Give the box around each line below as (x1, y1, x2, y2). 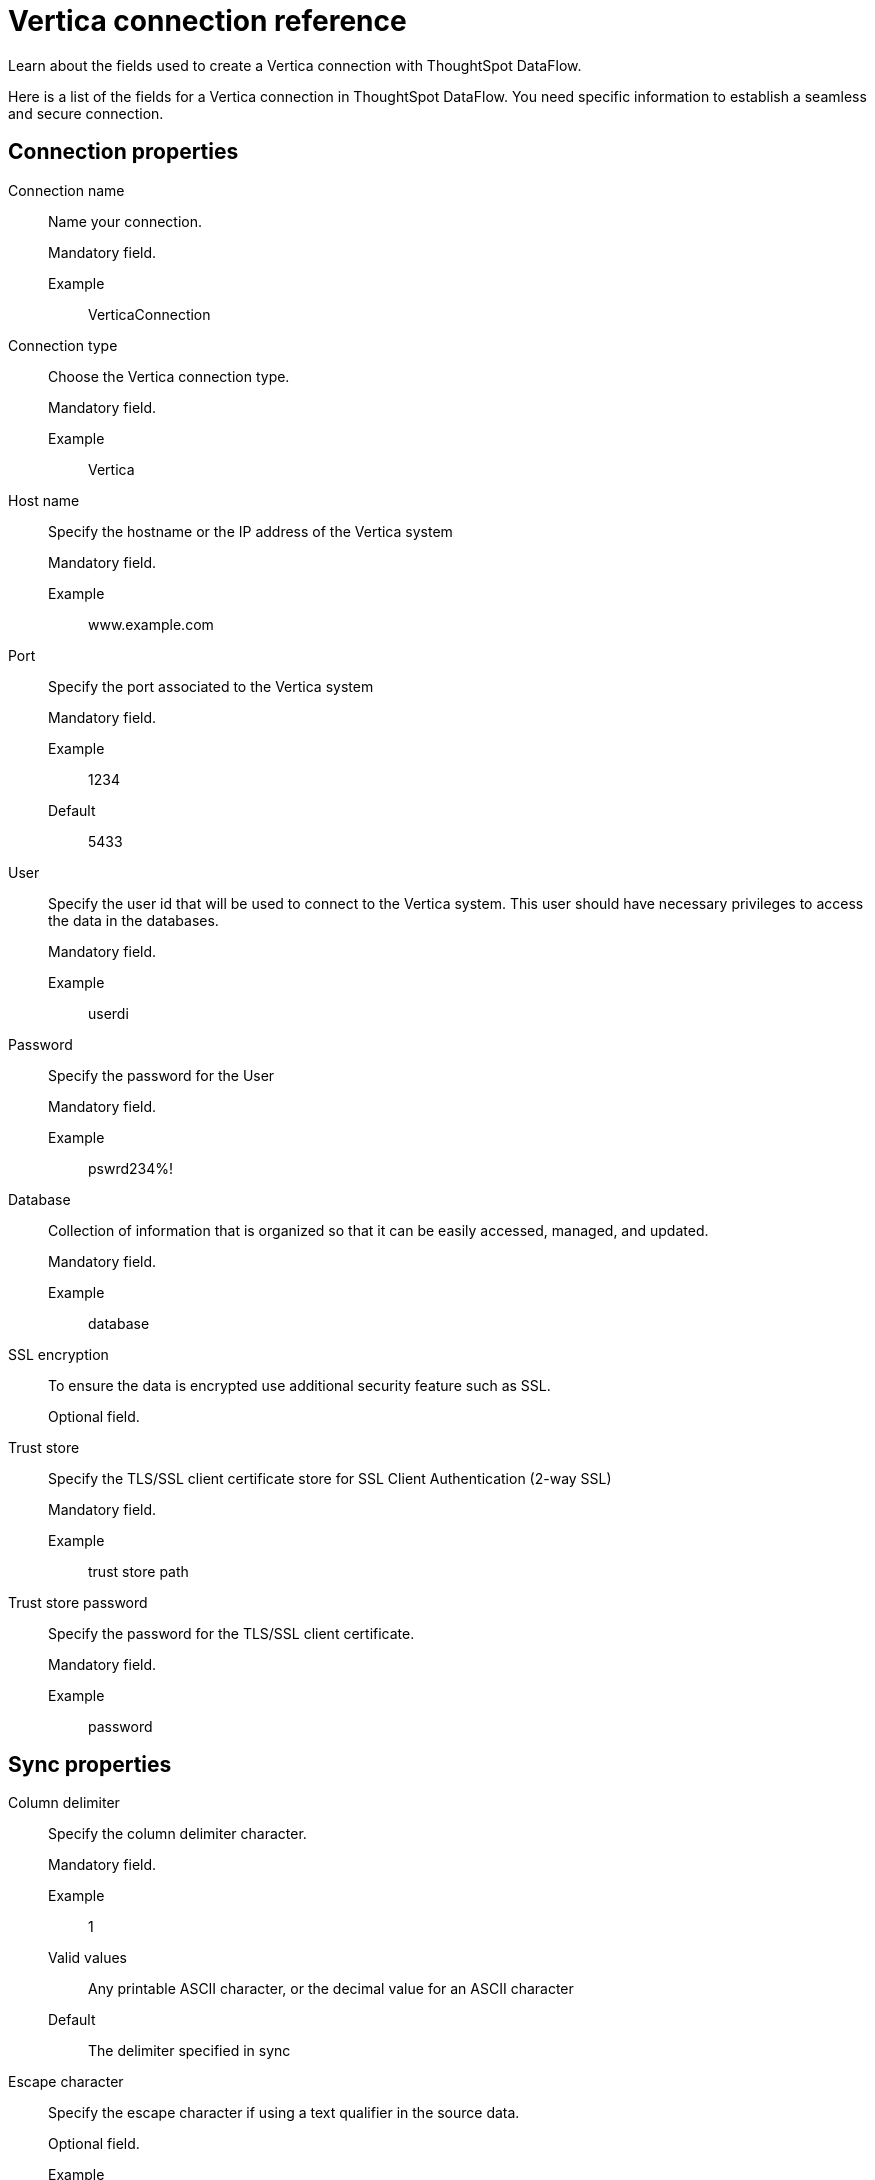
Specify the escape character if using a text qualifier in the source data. (48, 2104, 520, 2122)
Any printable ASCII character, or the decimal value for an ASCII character (88, 1980, 574, 1998)
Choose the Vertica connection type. (48, 367, 290, 385)
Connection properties (8, 139, 239, 165)
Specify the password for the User (48, 1066, 275, 1084)
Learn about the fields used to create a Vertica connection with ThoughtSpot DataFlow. (8, 56, 582, 74)
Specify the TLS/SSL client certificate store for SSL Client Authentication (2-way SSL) (48, 1469, 612, 1487)
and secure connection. (8, 104, 164, 122)
